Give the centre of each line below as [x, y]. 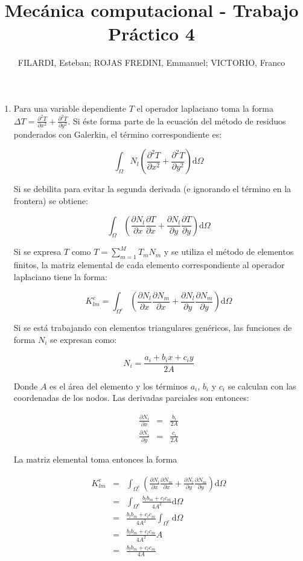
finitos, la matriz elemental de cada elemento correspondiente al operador [149, 265]
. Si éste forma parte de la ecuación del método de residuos [177, 120]
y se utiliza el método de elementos [229, 252]
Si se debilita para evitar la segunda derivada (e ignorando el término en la [152, 189]
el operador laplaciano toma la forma [205, 108]
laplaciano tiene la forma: [61, 276]
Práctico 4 [151, 34]
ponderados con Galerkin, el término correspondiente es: [118, 134]
